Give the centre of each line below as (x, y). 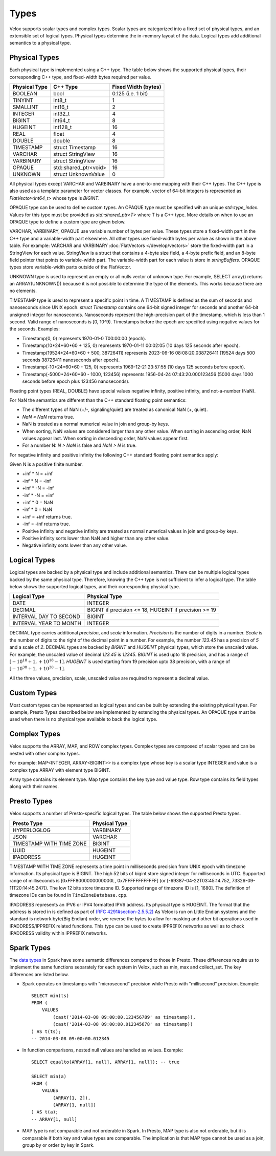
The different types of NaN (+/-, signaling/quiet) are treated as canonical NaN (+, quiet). (115, 409)
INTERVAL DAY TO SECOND (46, 616)
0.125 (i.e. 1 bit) (130, 94)
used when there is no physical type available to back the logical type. (84, 719)
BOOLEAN (25, 94)
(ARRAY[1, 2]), (72, 1098)
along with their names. (34, 787)
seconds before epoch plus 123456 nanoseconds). (76, 381)
